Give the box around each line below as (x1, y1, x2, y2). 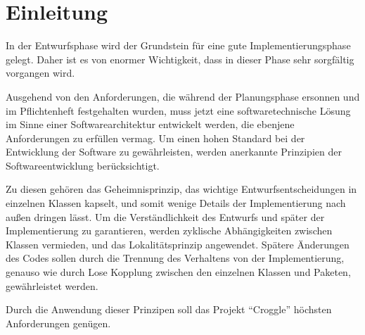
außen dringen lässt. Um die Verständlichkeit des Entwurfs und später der (6, 209, 325, 224)
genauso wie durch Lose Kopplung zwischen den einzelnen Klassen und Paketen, (6, 265, 351, 279)
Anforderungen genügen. (6, 315, 111, 330)
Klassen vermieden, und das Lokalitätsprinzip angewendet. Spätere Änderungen (6, 236, 350, 251)
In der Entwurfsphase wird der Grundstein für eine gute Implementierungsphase (6, 38, 351, 53)
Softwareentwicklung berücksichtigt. (6, 158, 160, 172)
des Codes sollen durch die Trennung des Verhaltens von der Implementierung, (6, 251, 345, 265)
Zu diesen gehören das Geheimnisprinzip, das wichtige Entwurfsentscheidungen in (6, 182, 357, 196)
